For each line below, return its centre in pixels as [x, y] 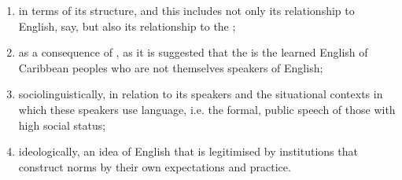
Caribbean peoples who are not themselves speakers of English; [171, 67]
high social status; [62, 125]
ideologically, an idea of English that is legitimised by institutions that [188, 151]
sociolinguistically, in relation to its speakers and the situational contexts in [201, 94]
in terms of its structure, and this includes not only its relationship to [186, 10]
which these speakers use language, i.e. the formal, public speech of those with [207, 109]
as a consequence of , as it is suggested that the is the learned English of [193, 52]
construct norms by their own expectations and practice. [155, 166]
